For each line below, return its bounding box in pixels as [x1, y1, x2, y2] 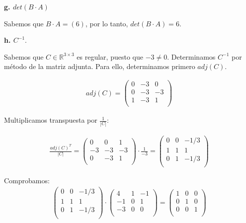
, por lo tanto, [85, 18, 128, 28]
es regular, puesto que [77, 51, 143, 62]
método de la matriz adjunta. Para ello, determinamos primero [4, 61, 195, 72]
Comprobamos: [4, 175, 50, 185]
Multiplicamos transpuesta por [4, 115, 97, 125]
